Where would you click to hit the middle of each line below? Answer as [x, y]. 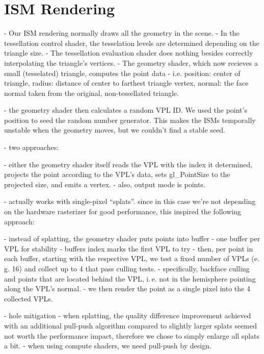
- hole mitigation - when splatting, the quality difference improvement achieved [128, 315]
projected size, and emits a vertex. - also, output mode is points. [105, 184]
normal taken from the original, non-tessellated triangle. [91, 93]
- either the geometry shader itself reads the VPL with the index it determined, [128, 164]
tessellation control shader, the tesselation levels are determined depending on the [132, 43]
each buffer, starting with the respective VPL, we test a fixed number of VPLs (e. [132, 258]
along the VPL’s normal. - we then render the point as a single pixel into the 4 [127, 288]
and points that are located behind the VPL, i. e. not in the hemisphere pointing [130, 278]
